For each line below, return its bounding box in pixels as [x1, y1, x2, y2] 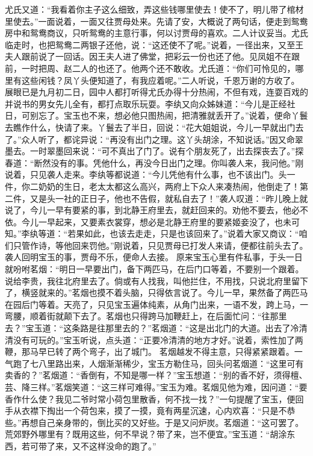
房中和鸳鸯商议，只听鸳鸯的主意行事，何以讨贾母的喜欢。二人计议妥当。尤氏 [5, 27, 308, 39]
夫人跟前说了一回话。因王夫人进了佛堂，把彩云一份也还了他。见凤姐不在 [5, 50, 291, 63]
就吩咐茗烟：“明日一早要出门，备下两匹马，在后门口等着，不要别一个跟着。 [5, 263, 304, 275]
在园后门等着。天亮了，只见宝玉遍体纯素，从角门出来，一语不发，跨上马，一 [5, 298, 308, 310]
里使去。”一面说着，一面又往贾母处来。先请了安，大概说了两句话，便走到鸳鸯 [5, 14, 308, 27]
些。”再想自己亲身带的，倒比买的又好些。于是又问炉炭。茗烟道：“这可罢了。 [5, 416, 304, 428]
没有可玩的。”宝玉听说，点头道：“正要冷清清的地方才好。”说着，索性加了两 [13, 333, 303, 346]
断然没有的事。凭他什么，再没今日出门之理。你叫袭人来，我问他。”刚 [34, 156, 304, 169]
